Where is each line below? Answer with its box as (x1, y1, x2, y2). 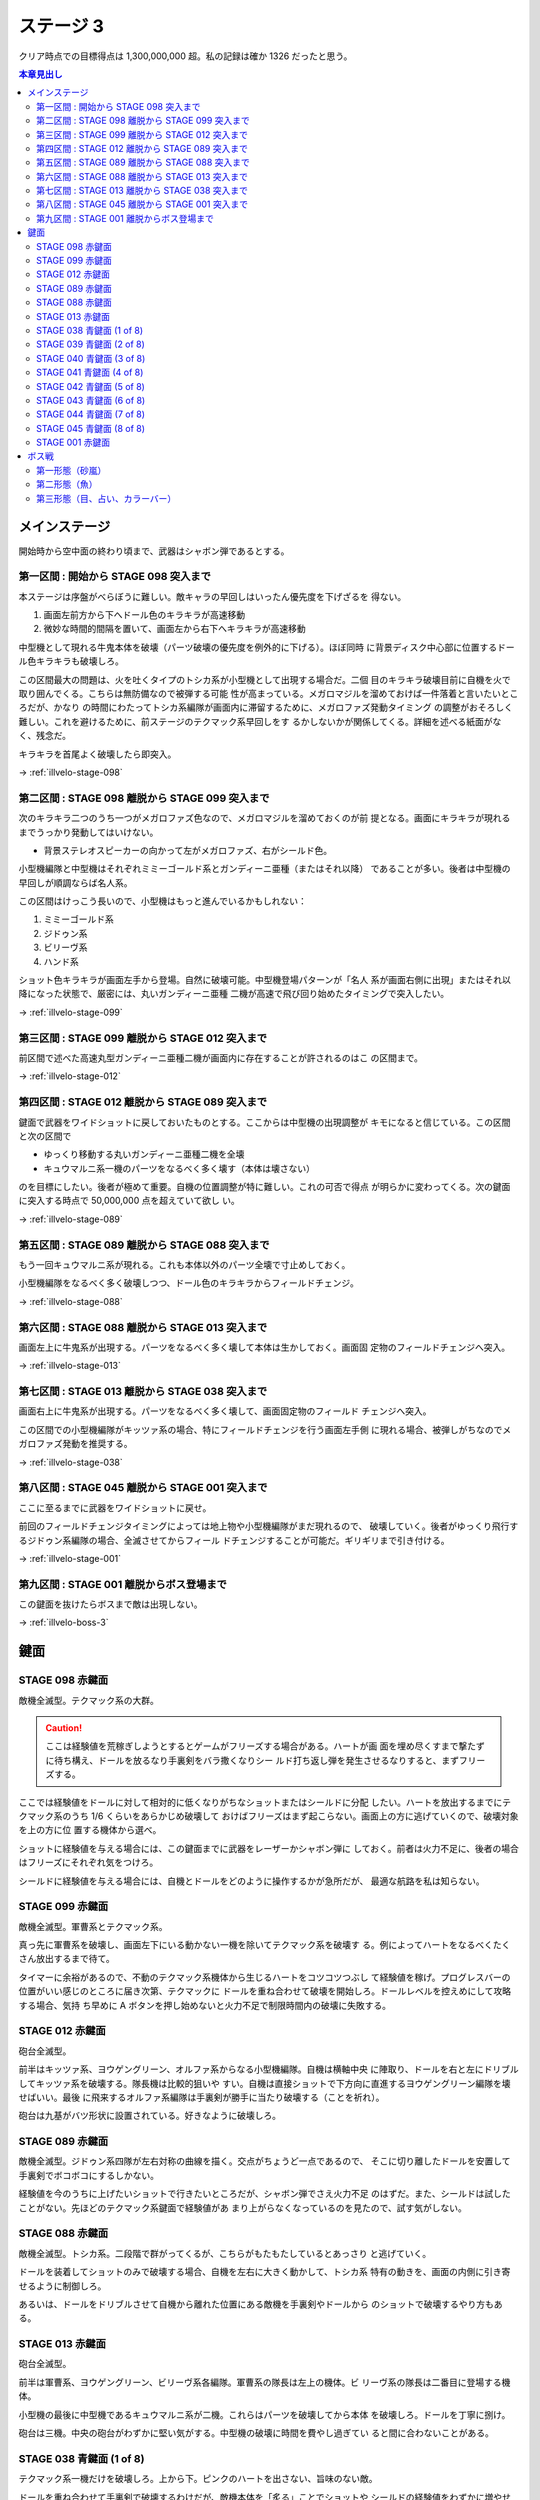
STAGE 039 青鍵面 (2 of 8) (36, 338, 145, 350)
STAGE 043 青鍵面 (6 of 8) (36, 394, 146, 406)
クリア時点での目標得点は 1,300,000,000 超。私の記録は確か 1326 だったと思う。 (18, 50, 353, 62)
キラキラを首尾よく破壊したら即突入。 (18, 748, 177, 760)
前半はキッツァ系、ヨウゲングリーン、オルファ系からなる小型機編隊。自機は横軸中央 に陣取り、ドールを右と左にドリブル (18, 2063, 519, 2075)
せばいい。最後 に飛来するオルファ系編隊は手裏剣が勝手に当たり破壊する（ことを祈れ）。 (18, 2091, 385, 2103)
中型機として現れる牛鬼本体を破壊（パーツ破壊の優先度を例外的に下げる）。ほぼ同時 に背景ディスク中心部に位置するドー (18, 641, 515, 653)
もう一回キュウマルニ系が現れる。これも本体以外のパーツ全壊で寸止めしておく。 (18, 1258, 351, 1270)
